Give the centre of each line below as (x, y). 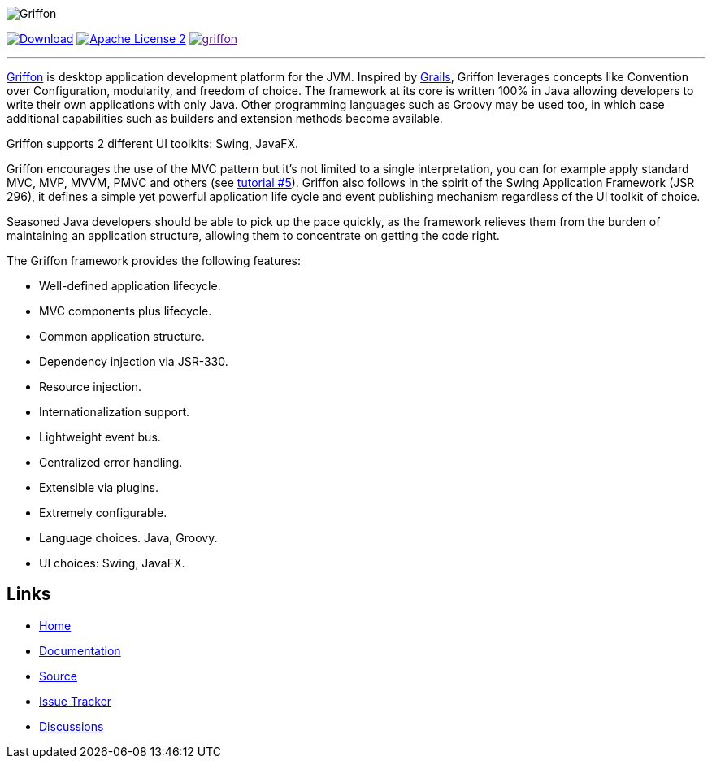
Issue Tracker (76, 701)
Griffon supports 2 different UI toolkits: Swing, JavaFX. (153, 143)
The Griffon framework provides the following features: (154, 261)
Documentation (80, 650)
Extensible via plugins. (99, 487)
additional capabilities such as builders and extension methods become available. (225, 118)
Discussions (72, 726)
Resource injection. (91, 387)
